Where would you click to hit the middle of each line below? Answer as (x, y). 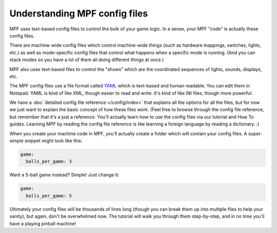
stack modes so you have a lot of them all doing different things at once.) (87, 60)
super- (255, 133)
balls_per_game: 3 (49, 162)
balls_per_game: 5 (49, 196)
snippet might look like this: (54, 141)
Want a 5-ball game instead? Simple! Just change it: (64, 175)
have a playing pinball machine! (43, 223)
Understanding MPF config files (79, 13)
